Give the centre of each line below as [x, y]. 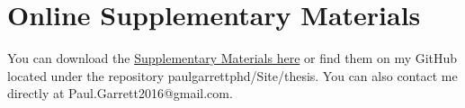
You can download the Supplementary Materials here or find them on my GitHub [232, 58]
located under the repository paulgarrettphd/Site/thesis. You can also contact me [232, 75]
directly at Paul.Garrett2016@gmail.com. [120, 93]
